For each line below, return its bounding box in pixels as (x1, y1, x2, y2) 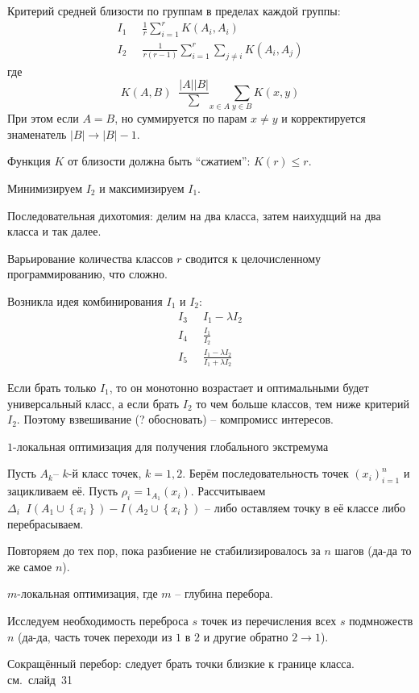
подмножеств (349, 612, 413, 628)
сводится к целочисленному (185, 249, 322, 266)
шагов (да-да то (334, 542, 412, 559)
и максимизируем (99, 179, 185, 196)
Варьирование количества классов (7, 249, 173, 266)
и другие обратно (203, 628, 288, 645)
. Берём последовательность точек (182, 465, 349, 482)
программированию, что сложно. (7, 265, 168, 282)
